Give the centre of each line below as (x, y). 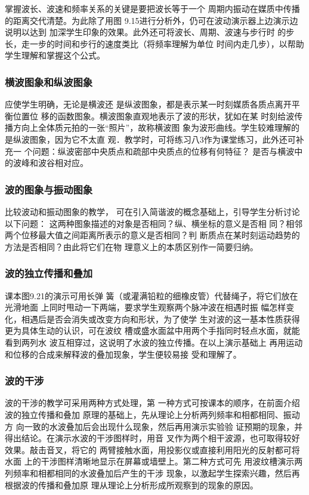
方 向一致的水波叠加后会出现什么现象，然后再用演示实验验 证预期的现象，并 (154, 426)
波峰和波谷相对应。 (50, 163)
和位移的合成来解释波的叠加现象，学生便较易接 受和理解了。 (123, 354)
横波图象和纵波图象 (49, 82)
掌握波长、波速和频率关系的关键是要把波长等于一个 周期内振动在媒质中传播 (152, 8)
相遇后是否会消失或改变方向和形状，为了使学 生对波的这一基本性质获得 (160, 319)
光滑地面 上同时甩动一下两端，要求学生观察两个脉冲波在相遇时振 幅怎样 (146, 307)
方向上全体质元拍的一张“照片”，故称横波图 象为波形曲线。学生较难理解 (152, 127)
